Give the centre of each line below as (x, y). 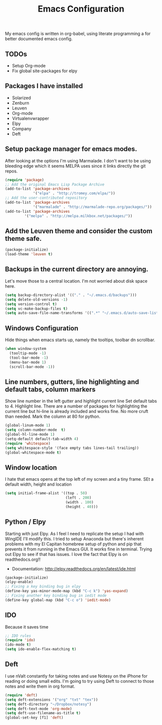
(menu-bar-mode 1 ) (28, 362)
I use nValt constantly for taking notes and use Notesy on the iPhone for (76, 676)
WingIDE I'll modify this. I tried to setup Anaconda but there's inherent (74, 538)
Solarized (21, 97)
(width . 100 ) (80, 502)
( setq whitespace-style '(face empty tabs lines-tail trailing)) (72, 448)
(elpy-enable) (19, 582)
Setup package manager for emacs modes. (71, 149)
